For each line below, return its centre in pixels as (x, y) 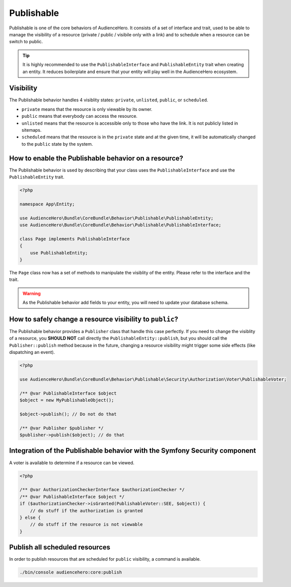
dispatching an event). (32, 352)
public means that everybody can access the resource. (79, 116)
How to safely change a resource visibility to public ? (94, 319)
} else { (30, 517)
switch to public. (26, 42)
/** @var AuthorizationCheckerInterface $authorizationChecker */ (102, 490)
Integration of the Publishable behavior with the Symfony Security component (133, 451)
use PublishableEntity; (59, 253)
